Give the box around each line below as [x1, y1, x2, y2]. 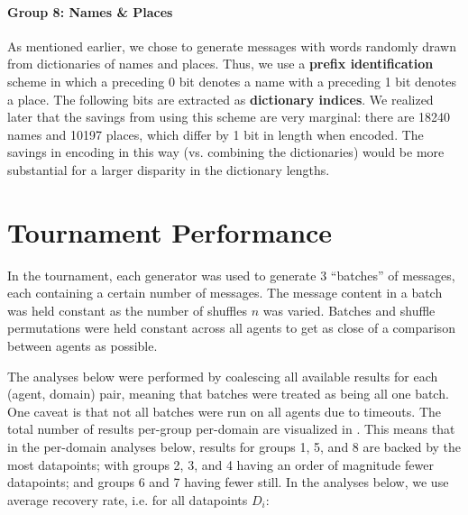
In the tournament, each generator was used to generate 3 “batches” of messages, [7, 265, 455, 284]
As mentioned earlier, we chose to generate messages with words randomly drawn [7, 36, 457, 55]
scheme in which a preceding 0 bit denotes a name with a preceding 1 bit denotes [7, 71, 457, 90]
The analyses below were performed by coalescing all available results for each [7, 366, 438, 385]
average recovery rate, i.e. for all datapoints [7, 490, 248, 509]
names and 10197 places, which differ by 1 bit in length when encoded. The [7, 124, 424, 143]
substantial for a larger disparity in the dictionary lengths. [7, 160, 330, 179]
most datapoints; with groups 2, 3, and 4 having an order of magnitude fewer [7, 455, 434, 474]
